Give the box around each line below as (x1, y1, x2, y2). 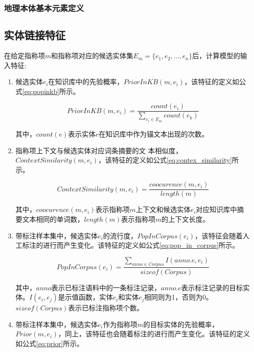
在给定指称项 (4, 50, 45, 61)
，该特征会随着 (194, 230, 243, 240)
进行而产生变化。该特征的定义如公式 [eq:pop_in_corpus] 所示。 (43, 240, 239, 250)
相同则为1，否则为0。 (144, 292, 213, 302)
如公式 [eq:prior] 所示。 (15, 338, 84, 348)
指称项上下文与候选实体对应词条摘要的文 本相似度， (15, 145, 183, 155)
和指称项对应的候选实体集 (51, 50, 134, 61)
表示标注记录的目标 (181, 282, 243, 292)
